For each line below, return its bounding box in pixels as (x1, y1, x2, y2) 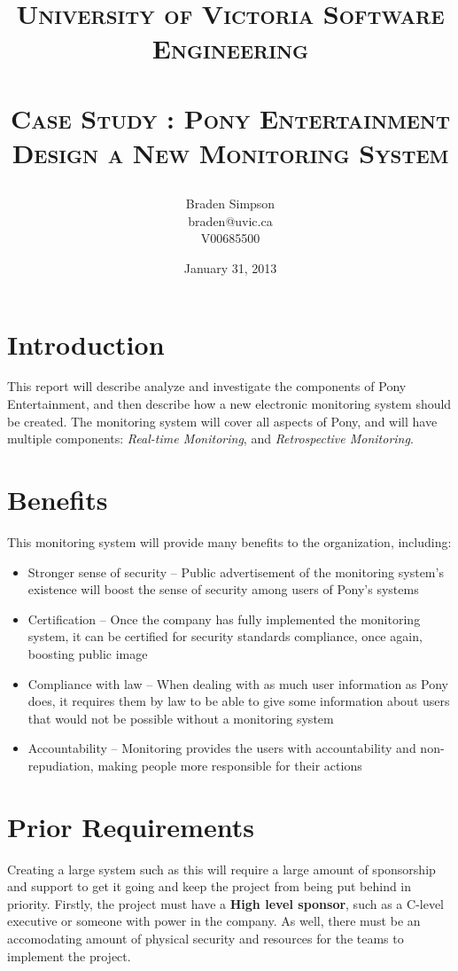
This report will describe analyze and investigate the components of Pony (7, 377, 407, 395)
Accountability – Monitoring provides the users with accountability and (27, 739, 416, 757)
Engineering (151, 30, 309, 67)
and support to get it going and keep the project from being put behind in (7, 877, 412, 896)
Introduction (7, 325, 165, 362)
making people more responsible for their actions (97, 756, 362, 774)
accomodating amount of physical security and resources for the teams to (7, 928, 404, 947)
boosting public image (27, 644, 148, 662)
